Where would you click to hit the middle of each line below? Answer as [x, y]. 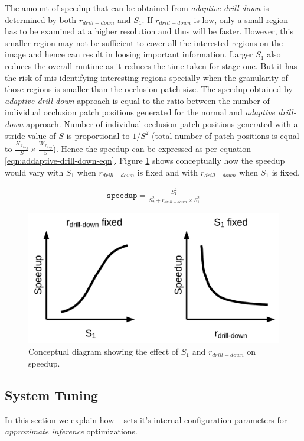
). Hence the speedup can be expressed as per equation [152, 149]
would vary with [34, 172]
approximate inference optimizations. [71, 431]
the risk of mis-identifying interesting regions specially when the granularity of [146, 77]
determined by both [41, 19]
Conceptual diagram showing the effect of [104, 351]
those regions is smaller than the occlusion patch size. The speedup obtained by [149, 89]
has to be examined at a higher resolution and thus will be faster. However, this [149, 31]
